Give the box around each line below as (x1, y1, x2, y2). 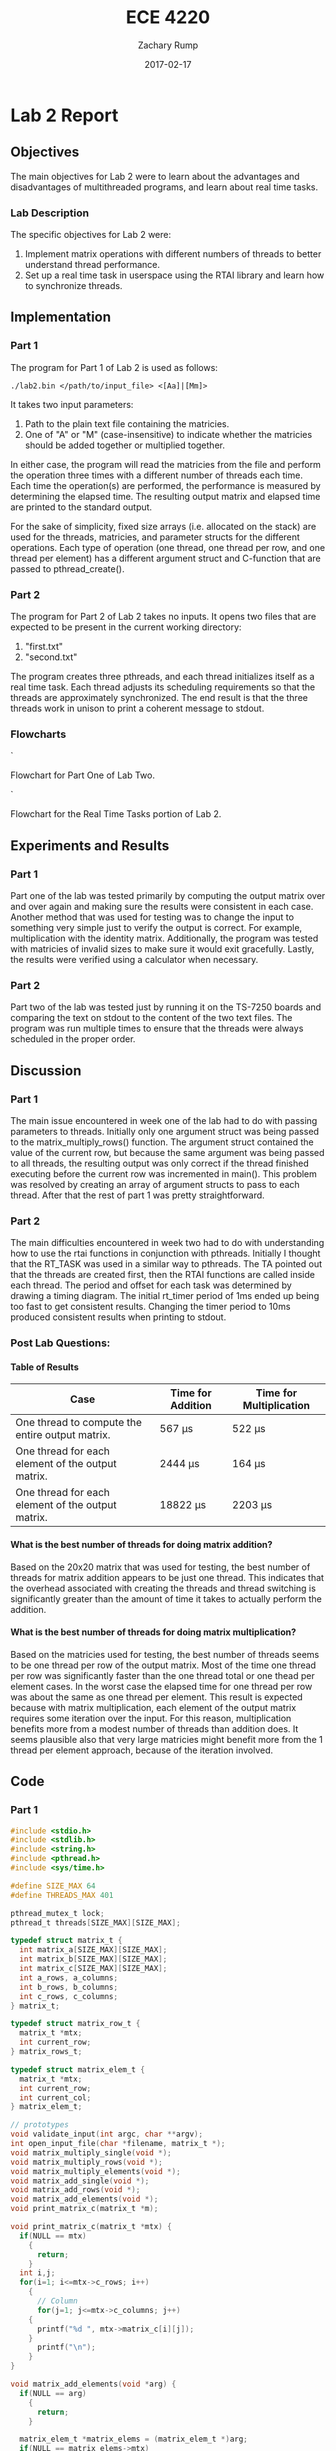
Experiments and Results (10, 837, 170, 854)
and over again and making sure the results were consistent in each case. (10, 901, 314, 913)
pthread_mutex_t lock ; (10, 1908, 105, 1918)
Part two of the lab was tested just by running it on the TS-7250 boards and (10, 1001, 322, 1013)
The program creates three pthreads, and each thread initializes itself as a (10, 671, 315, 683)
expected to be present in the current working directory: (10, 621, 242, 633)
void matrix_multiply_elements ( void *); (10, 2166, 182, 2176)
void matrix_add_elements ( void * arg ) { (10, 2379, 177, 2390)
